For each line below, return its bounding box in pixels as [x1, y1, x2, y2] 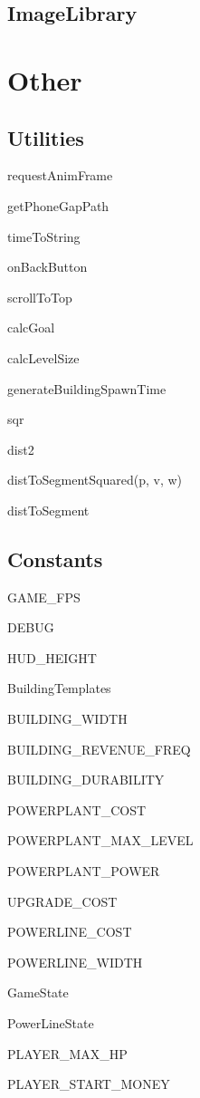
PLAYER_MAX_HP [7, 1044, 128, 1063]
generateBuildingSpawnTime [7, 379, 167, 398]
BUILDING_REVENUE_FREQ [7, 739, 191, 758]
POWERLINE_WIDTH [7, 952, 143, 971]
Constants [7, 544, 103, 573]
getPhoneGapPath [7, 196, 110, 215]
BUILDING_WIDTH [7, 709, 128, 728]
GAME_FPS [7, 587, 81, 606]
